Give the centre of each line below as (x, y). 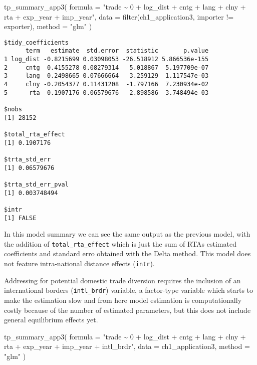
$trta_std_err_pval (36, 184)
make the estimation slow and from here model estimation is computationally (123, 300)
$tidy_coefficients (36, 42)
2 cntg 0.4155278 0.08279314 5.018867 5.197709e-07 (106, 67)
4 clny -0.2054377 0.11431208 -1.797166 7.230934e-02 (106, 84)
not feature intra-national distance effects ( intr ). (79, 263)
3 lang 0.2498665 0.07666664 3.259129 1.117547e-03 (106, 76)
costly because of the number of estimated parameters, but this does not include (127, 310)
